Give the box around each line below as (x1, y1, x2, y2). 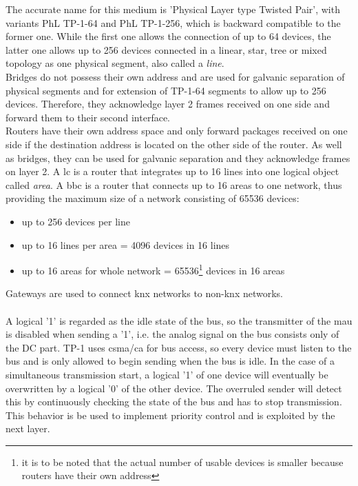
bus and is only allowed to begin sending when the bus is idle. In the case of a (6, 354, 335, 368)
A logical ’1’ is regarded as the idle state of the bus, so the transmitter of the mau (6, 313, 352, 327)
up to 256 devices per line (21, 214, 131, 228)
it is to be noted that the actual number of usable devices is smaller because (21, 454, 344, 469)
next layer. (6, 421, 50, 436)
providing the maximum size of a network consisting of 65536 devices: (6, 191, 299, 205)
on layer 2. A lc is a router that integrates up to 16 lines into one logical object (6, 164, 339, 179)
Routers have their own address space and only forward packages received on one (6, 123, 348, 138)
